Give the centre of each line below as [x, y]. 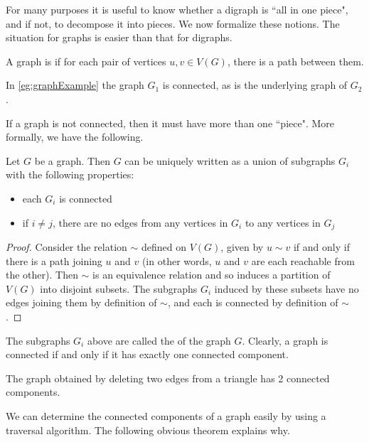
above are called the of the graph [159, 340]
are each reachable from [303, 260]
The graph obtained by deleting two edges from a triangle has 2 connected [168, 378]
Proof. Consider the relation [66, 246]
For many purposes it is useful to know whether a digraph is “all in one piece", [177, 9]
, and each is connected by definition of [253, 302]
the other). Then [42, 275]
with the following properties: [70, 174]
